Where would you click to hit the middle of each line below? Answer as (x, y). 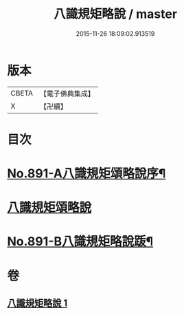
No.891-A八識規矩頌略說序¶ (87, 174)
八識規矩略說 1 (37, 303)
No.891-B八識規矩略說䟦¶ (80, 242)
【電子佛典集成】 (67, 94)
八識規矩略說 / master (115, 14)
